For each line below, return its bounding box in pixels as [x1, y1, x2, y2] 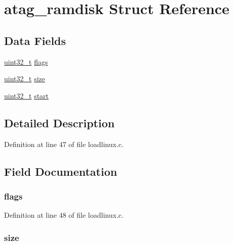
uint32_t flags [4, 56, 48, 67]
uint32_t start [4, 90, 49, 101]
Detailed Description [4, 115, 115, 130]
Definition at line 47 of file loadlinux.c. [4, 138, 124, 149]
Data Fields [4, 32, 66, 48]
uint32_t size [4, 73, 45, 84]
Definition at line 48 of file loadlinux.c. [4, 210, 124, 220]
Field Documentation [4, 163, 118, 179]
